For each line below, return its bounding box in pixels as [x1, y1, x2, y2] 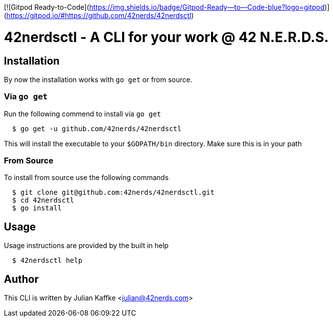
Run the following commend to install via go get [4, 109, 161, 118]
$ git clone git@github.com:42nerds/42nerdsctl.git [12, 188, 214, 197]
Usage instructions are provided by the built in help [4, 241, 169, 250]
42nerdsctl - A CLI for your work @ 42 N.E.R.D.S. [4, 28, 329, 46]
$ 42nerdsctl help [12, 256, 83, 265]
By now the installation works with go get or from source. [4, 75, 192, 84]
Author [4, 273, 39, 285]
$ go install [12, 204, 62, 212]
